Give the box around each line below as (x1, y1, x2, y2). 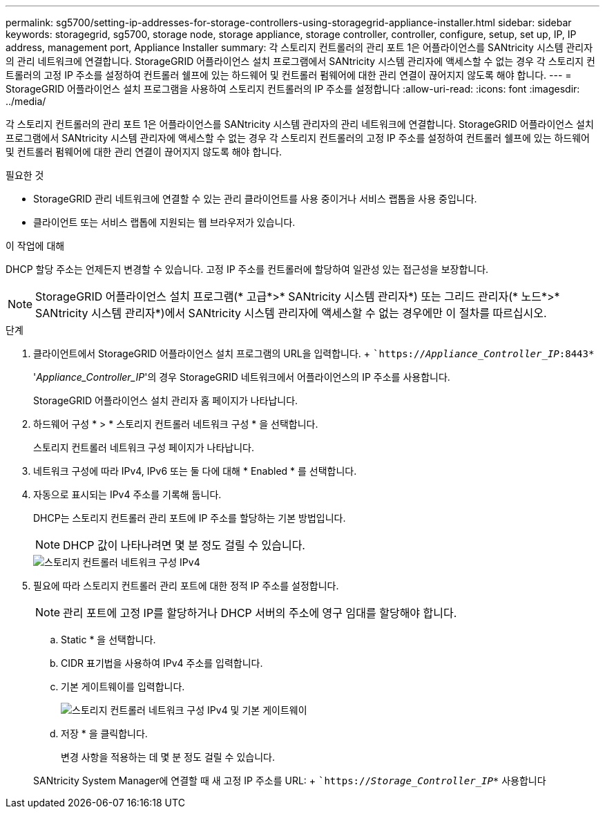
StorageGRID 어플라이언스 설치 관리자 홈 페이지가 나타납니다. (33, 395, 298, 406)
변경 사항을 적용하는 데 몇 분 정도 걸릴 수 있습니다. (61, 751, 275, 763)
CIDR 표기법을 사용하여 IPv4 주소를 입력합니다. (61, 657, 263, 669)
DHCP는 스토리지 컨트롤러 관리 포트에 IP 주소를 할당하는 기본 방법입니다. (33, 512, 346, 524)
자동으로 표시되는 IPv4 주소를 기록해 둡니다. (33, 489, 222, 500)
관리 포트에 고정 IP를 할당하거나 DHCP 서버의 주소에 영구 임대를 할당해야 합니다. (63, 606, 457, 620)
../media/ (6, 95, 46, 107)
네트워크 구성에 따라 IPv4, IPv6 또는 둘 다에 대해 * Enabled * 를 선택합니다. (33, 465, 357, 477)
